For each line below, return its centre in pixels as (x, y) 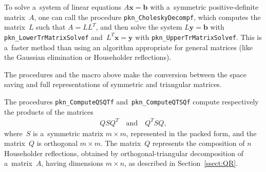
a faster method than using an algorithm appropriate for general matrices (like (128, 47)
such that (51, 27)
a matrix (18, 163)
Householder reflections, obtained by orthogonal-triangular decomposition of (124, 153)
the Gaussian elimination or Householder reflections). (88, 57)
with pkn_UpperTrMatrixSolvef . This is (198, 37)
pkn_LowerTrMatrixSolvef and (53, 37)
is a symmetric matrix (68, 133)
